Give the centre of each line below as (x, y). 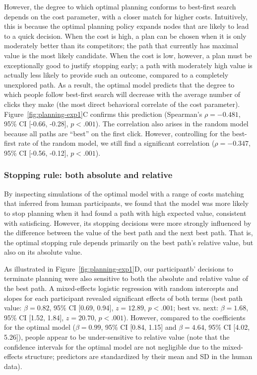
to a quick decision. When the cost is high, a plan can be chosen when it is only (125, 36)
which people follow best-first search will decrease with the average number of (122, 94)
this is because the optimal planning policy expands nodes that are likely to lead (127, 26)
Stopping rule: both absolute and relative (88, 175)
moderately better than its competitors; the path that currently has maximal (121, 46)
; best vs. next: (196, 308)
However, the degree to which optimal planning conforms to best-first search (120, 6)
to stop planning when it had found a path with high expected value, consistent (125, 213)
